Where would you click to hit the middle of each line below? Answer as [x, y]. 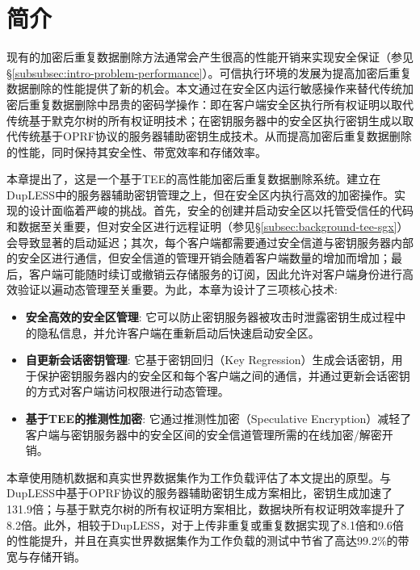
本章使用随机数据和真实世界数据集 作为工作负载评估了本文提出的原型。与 [199, 477]
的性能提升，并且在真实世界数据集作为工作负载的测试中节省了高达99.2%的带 [208, 541]
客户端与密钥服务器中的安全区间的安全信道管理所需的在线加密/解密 [204, 434]
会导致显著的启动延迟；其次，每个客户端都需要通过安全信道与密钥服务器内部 [210, 242]
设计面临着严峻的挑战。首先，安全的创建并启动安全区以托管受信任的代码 [221, 210]
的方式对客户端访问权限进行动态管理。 [127, 391]
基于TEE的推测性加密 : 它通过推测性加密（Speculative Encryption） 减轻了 [218, 418]
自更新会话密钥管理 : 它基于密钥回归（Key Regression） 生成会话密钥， [208, 360]
